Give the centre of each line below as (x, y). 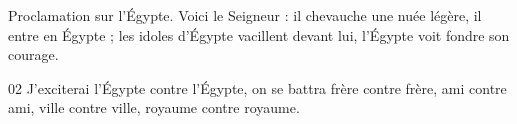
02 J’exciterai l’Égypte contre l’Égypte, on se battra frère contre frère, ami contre (257, 87)
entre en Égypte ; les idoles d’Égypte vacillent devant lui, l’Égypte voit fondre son (259, 34)
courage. (33, 54)
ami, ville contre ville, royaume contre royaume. (154, 107)
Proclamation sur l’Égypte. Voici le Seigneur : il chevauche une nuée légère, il (245, 15)
